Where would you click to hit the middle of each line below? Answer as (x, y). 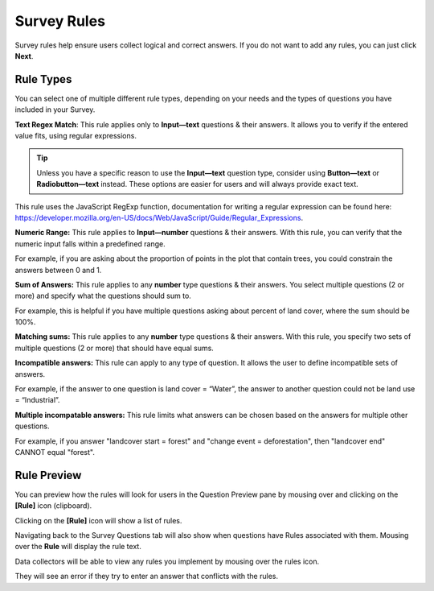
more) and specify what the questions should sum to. (103, 296)
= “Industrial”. (37, 400)
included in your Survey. (55, 110)
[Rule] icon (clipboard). (53, 506)
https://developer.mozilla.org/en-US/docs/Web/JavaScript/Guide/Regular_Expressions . (159, 217)
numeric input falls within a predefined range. (90, 244)
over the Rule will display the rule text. (78, 547)
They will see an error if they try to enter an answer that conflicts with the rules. (147, 577)
